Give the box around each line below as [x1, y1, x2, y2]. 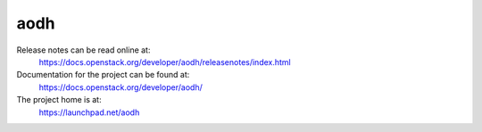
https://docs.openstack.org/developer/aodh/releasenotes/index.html [38, 56, 292, 67]
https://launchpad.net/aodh [38, 107, 140, 118]
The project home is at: [16, 95, 102, 105]
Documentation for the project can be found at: [16, 70, 190, 80]
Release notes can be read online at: [16, 45, 151, 55]
